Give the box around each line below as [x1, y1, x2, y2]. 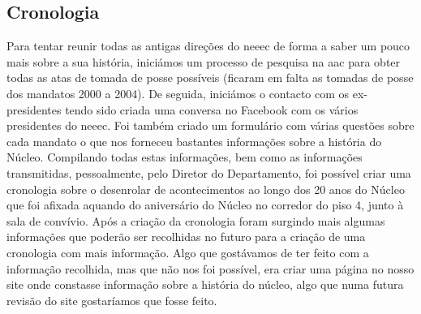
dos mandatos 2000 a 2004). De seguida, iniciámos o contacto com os [6, 84, 350, 101]
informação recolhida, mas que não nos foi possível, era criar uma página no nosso [6, 260, 415, 277]
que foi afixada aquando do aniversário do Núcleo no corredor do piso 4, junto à [6, 196, 404, 213]
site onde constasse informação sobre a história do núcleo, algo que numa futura [6, 276, 404, 293]
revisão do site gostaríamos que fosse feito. [6, 291, 217, 308]
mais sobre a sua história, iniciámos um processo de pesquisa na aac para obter [6, 53, 401, 70]
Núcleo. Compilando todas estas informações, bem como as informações [6, 148, 363, 166]
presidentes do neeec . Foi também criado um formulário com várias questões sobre [6, 117, 415, 134]
